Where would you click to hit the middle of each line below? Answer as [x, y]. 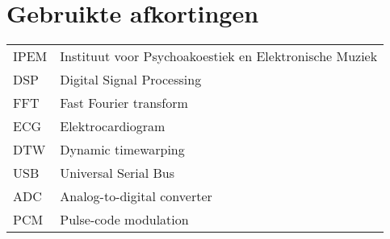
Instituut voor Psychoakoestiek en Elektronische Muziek [219, 56]
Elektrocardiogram [113, 126]
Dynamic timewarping [122, 150]
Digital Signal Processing [131, 80]
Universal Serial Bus [117, 173]
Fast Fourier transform [124, 103]
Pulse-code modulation [124, 220]
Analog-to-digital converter [136, 196]
